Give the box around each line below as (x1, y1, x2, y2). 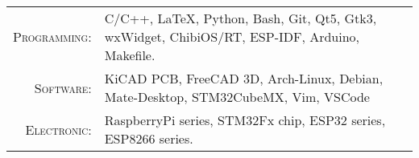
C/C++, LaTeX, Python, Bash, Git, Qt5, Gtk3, (104, 9, 377, 27)
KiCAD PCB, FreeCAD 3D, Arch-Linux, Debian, (104, 69, 384, 87)
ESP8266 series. (104, 129, 193, 148)
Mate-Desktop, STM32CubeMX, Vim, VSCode (104, 87, 370, 106)
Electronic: (25, 120, 92, 139)
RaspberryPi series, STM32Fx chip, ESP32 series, (104, 111, 386, 129)
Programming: (13, 27, 92, 46)
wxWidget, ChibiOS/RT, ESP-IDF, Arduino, (104, 27, 360, 46)
